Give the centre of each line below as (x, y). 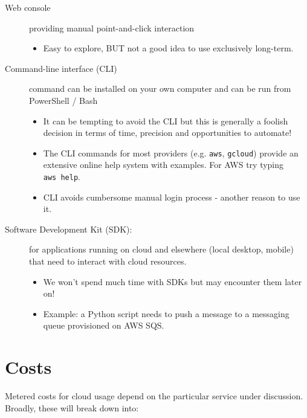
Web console (28, 7)
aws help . (62, 176)
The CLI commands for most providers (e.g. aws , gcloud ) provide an (171, 153)
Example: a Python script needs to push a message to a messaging (166, 313)
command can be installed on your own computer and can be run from (160, 88)
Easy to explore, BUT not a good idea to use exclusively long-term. (168, 48)
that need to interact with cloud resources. (108, 261)
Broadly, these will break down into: (72, 407)
